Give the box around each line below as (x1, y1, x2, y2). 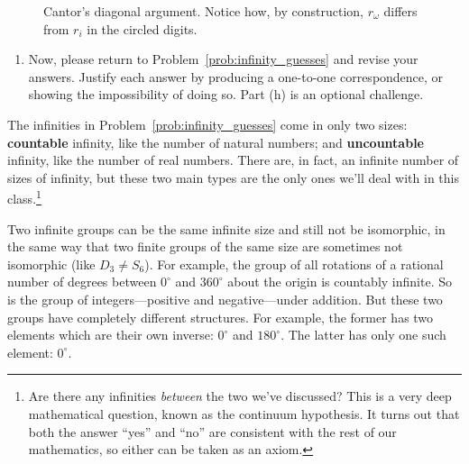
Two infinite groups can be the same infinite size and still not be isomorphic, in (7, 219, 446, 238)
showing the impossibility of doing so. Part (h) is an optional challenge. (28, 85, 424, 104)
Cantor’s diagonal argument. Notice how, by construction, (43, 2, 363, 20)
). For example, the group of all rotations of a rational (144, 254, 444, 273)
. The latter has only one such (280, 325, 446, 344)
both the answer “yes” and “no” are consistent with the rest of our (28, 422, 397, 441)
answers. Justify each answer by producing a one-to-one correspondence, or (28, 67, 444, 86)
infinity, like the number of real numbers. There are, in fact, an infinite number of (7, 150, 459, 169)
